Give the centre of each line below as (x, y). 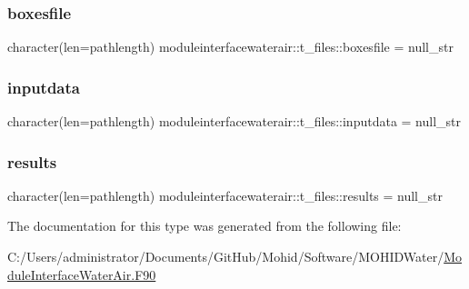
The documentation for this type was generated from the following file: (205, 226)
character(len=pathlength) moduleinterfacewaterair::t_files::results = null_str (225, 195)
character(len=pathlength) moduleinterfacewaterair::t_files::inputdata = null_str (234, 121)
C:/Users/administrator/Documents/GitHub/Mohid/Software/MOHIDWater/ (226, 257)
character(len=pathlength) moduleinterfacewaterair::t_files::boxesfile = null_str (230, 47)
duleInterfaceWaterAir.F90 (82, 274)
